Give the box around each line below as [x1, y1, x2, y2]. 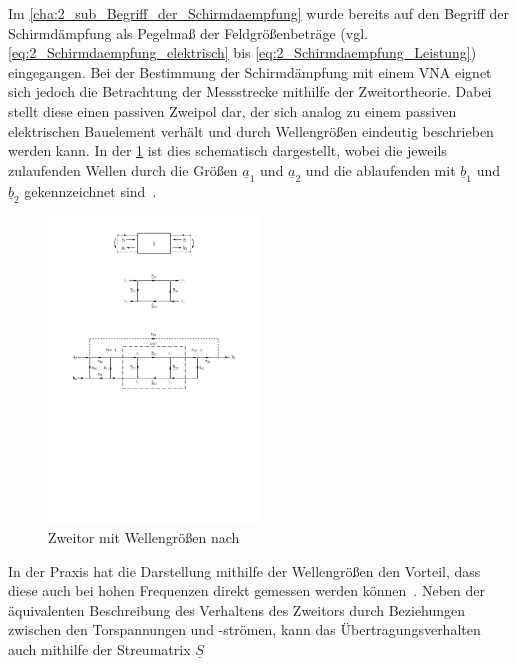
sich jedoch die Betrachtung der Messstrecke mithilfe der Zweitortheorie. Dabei [8, 81, 492, 102]
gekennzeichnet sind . [24, 180, 157, 201]
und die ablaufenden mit [305, 159, 456, 180]
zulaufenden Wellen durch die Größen [8, 159, 238, 180]
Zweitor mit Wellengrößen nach [48, 526, 240, 547]
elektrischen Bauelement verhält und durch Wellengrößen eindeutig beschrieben [8, 120, 494, 141]
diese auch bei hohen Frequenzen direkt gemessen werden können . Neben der [8, 580, 485, 601]
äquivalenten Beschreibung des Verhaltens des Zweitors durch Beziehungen [8, 599, 466, 620]
